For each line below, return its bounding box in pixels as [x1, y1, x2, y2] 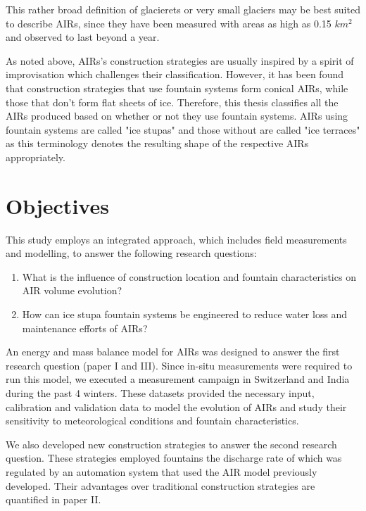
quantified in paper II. [6, 492, 101, 507]
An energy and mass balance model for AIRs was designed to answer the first [6, 344, 340, 359]
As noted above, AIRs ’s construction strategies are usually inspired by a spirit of [6, 53, 354, 68]
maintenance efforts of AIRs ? [22, 320, 148, 335]
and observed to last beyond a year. [6, 30, 160, 44]
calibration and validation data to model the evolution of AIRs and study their [6, 399, 347, 414]
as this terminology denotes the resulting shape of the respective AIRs [6, 136, 309, 151]
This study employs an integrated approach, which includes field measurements [6, 232, 347, 246]
